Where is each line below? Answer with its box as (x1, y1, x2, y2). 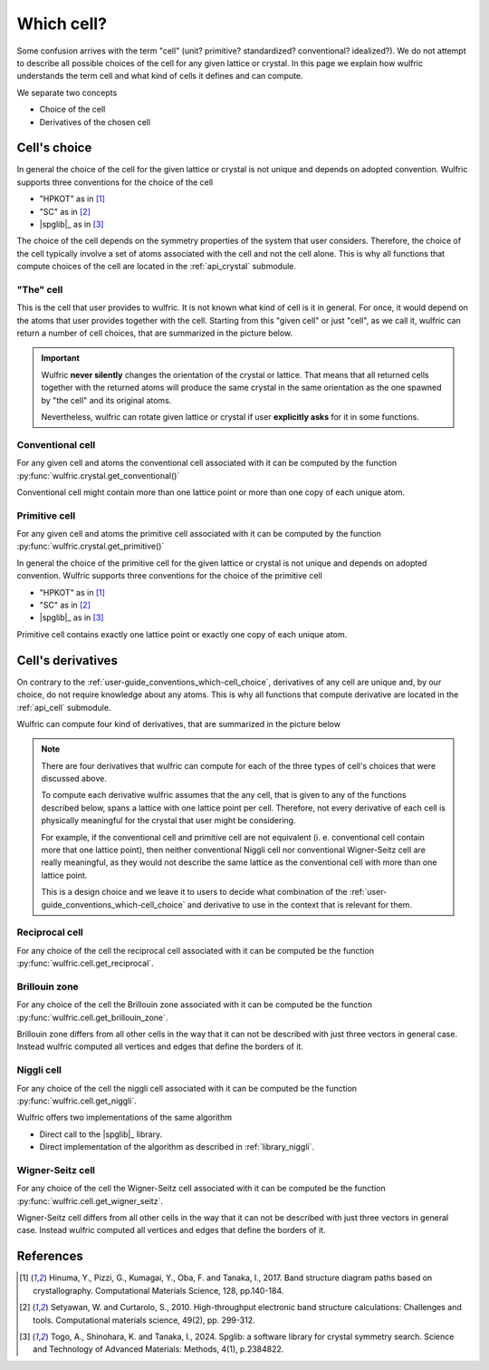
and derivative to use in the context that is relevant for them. (187, 899, 412, 910)
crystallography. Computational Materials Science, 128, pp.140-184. (33, 1285, 284, 1296)
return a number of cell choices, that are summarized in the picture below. (16, 327, 293, 339)
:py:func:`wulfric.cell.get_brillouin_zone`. (16, 1012, 168, 1023)
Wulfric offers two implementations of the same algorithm (16, 1112, 233, 1123)
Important (41, 353, 81, 364)
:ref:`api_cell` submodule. (16, 702, 111, 713)
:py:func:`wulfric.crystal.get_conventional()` (16, 470, 180, 481)
